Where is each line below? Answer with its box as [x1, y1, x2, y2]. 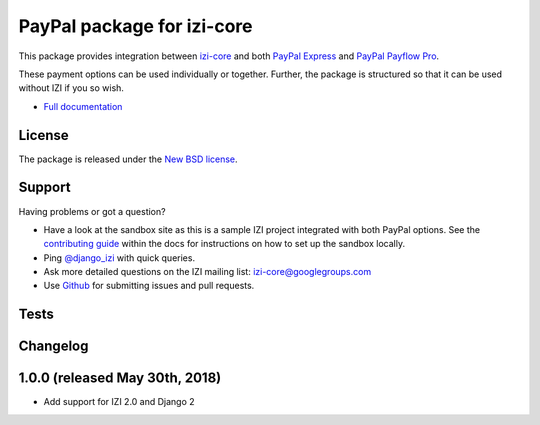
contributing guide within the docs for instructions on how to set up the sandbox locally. [43, 238, 405, 250]
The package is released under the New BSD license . [18, 153, 239, 165]
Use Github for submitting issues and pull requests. [43, 280, 255, 292]
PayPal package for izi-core [18, 15, 254, 37]
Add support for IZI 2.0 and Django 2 [43, 396, 195, 408]
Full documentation [43, 100, 123, 112]
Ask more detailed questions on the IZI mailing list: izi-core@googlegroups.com [43, 266, 372, 278]
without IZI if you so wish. [18, 82, 125, 94]
